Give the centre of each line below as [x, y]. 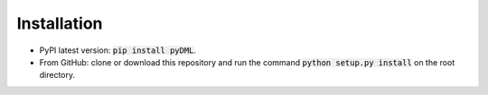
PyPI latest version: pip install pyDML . [118, 50]
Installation [60, 23]
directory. [57, 75]
